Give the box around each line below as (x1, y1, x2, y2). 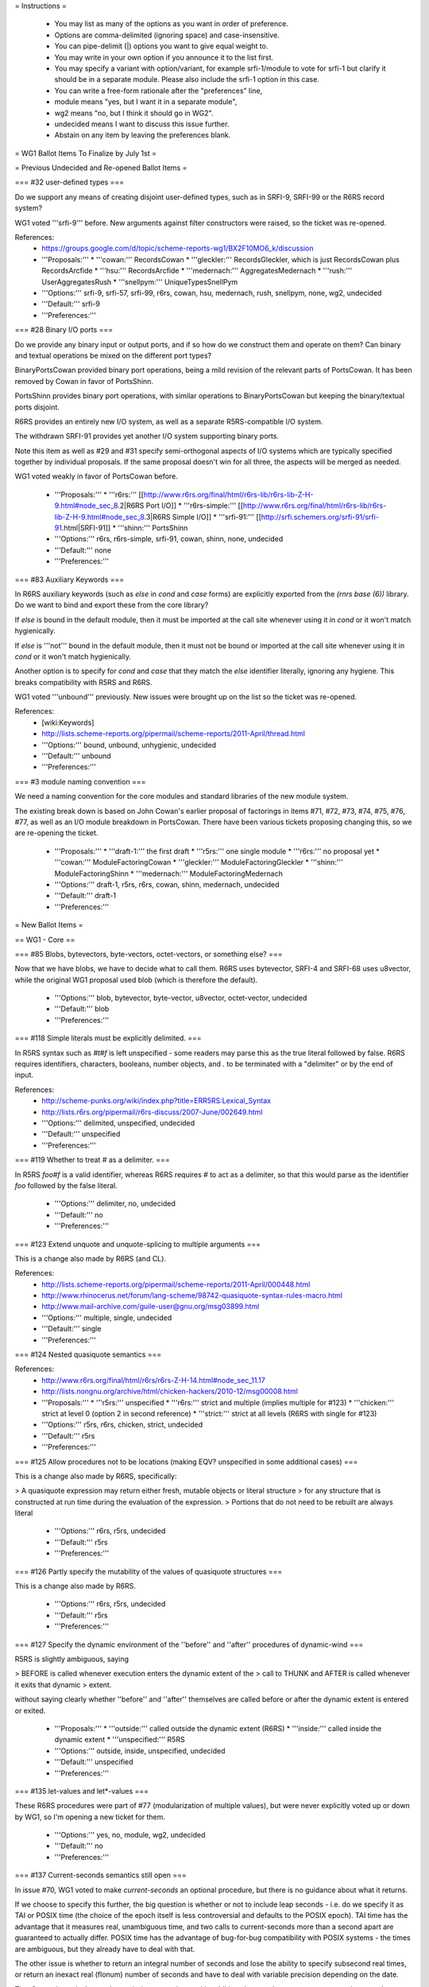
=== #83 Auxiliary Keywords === (14, 575, 125, 584)
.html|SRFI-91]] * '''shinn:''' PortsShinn (61, 523, 188, 533)
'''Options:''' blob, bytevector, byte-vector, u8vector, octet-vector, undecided (54, 993, 307, 1003)
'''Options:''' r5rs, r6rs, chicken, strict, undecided (41, 1420, 203, 1430)
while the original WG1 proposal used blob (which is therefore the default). (14, 974, 258, 985)
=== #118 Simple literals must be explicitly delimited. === (14, 1033, 202, 1043)
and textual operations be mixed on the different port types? (14, 351, 212, 360)
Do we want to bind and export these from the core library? (14, 600, 209, 610)
